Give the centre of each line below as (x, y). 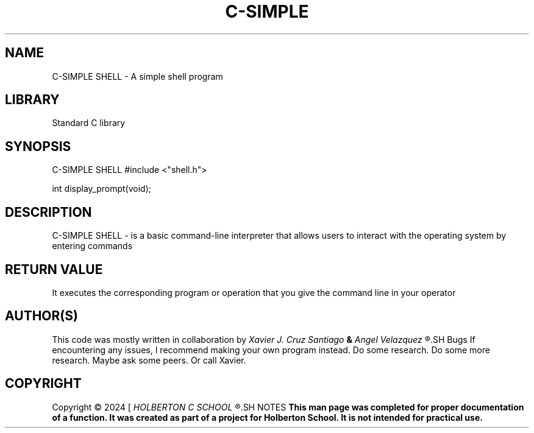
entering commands (92, 246)
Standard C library (89, 123)
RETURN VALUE (54, 269)
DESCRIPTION (48, 212)
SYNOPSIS (38, 146)
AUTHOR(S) (41, 316)
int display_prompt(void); (101, 189)
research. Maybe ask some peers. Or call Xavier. (149, 360)
